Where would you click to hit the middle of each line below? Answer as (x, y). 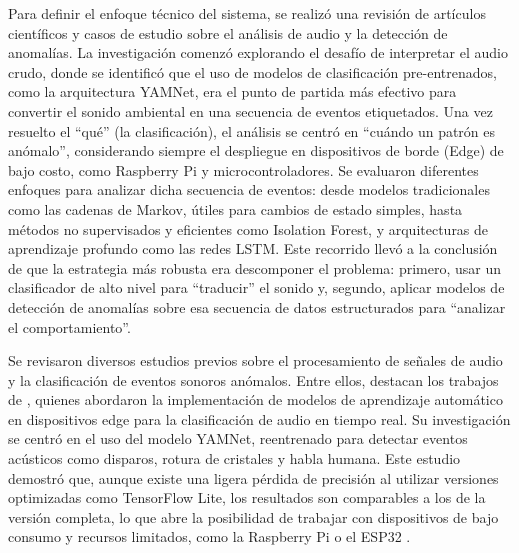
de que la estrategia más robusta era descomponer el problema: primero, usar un (255, 267)
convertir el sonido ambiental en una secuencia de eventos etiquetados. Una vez (250, 110)
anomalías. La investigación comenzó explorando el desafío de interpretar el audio (258, 52)
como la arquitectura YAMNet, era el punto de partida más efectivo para (232, 91)
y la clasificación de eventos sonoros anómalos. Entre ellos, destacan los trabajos (253, 379)
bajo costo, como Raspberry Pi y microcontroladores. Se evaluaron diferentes (243, 169)
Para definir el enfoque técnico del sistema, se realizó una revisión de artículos (247, 13)
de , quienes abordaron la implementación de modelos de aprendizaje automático (255, 399)
